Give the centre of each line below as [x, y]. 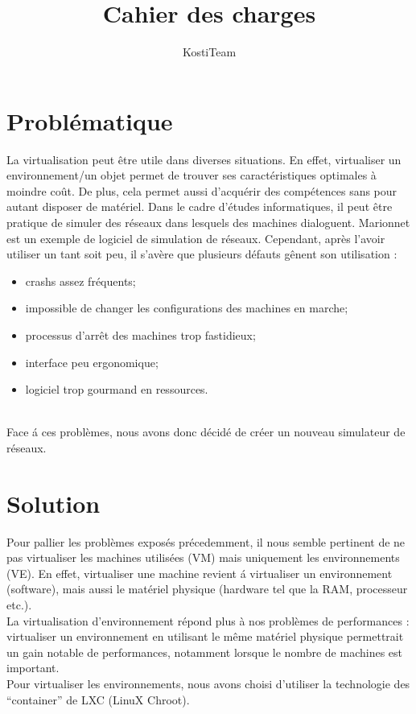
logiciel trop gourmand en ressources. [117, 389]
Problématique [90, 120]
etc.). [19, 605]
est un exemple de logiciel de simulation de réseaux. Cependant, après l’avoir [196, 238]
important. [33, 668]
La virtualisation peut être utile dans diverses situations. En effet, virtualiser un [204, 159]
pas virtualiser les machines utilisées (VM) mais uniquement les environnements [203, 557]
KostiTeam [209, 52]
